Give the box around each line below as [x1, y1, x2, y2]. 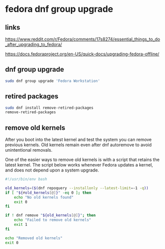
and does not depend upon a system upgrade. [5, 167, 99, 173]
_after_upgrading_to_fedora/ [5, 41, 63, 47]
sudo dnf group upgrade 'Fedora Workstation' [5, 78, 100, 83]
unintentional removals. [5, 147, 53, 153]
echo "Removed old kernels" [5, 236, 63, 241]
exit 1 [14, 222, 28, 227]
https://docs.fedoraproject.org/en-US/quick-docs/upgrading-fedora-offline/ [5, 51, 160, 57]
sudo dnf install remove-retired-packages [5, 105, 94, 110]
